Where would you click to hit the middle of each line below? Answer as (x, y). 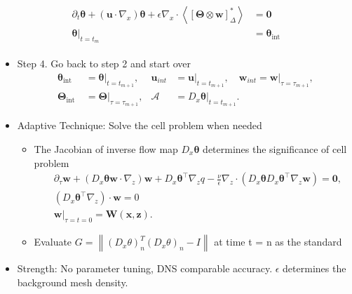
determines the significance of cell (275, 148)
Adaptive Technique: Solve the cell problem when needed (140, 125)
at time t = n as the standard (278, 242)
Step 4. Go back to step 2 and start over (104, 64)
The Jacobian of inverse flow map (106, 148)
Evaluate (53, 242)
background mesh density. (73, 282)
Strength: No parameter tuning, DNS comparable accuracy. (145, 268)
